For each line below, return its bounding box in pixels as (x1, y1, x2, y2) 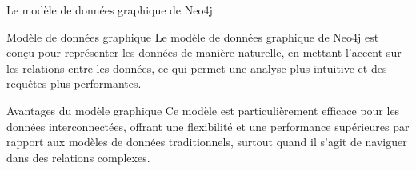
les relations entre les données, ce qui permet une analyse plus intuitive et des (6, 59, 387, 76)
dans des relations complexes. (6, 149, 150, 165)
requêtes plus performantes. (6, 75, 142, 92)
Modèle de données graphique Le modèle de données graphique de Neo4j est (6, 28, 379, 45)
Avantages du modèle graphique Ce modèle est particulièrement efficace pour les (6, 101, 400, 118)
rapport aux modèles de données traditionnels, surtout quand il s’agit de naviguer (6, 133, 407, 150)
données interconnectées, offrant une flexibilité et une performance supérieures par (6, 117, 410, 134)
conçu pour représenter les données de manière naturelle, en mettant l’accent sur (6, 44, 402, 61)
